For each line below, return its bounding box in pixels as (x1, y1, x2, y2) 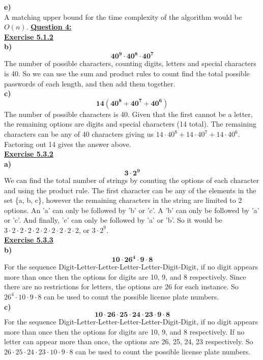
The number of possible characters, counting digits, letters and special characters (4, 58, 256, 69)
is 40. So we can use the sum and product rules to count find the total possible (4, 68, 250, 79)
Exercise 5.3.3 (4, 234, 53, 245)
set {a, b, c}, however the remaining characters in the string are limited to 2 (4, 195, 242, 205)
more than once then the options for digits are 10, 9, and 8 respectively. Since (4, 271, 246, 282)
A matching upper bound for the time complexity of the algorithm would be (4, 11, 242, 22)
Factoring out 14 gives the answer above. (4, 138, 131, 149)
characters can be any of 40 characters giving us (4, 129, 154, 139)
